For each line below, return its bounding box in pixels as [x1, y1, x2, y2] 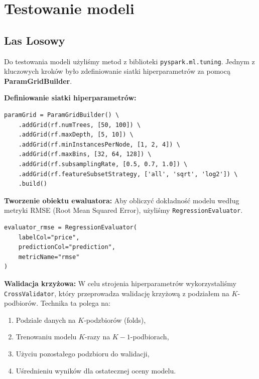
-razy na [84, 331, 110, 342]
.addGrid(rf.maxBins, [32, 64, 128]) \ [18, 151, 152, 158]
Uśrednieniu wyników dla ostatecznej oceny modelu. [16, 365, 176, 375]
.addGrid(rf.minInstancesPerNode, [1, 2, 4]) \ [18, 141, 180, 148]
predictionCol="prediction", [18, 243, 115, 251]
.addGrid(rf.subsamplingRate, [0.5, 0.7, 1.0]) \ [18, 160, 188, 168]
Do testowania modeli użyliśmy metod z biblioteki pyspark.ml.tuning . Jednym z [4, 56, 255, 66]
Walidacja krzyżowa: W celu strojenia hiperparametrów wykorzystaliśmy [4, 278, 236, 288]
